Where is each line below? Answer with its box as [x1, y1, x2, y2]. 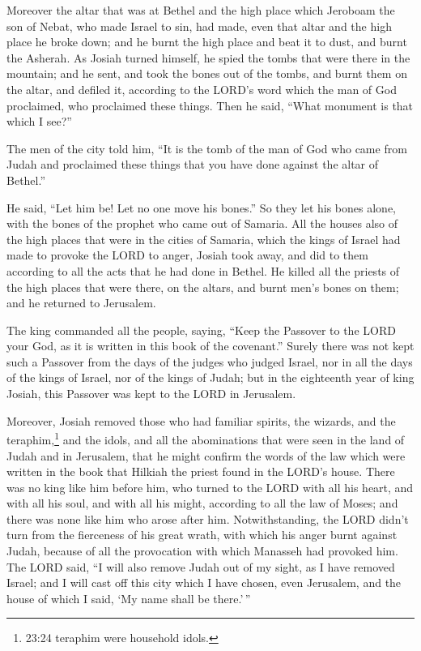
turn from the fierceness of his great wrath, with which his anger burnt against [6, 526, 398, 543]
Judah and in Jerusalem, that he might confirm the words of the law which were [6, 447, 406, 464]
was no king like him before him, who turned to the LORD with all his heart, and [6, 478, 414, 495]
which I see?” [6, 113, 72, 130]
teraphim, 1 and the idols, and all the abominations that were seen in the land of [6, 429, 405, 448]
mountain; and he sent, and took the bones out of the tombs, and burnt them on [6, 65, 407, 82]
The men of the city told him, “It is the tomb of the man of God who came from [6, 139, 407, 156]
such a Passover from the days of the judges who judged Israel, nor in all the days [6, 353, 413, 370]
